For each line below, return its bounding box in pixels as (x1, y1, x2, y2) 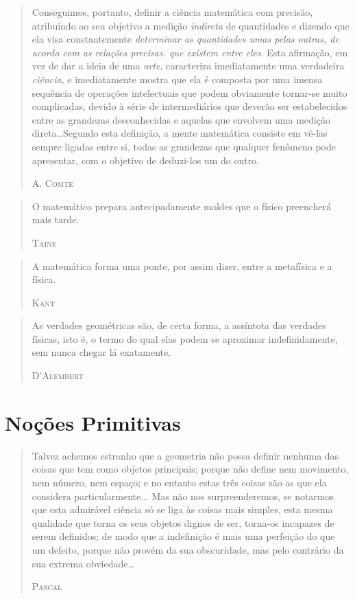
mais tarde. (32, 212, 79, 227)
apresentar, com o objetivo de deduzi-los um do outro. (32, 152, 260, 167)
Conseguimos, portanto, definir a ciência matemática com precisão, (32, 5, 313, 19)
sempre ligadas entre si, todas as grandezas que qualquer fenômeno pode (32, 139, 336, 153)
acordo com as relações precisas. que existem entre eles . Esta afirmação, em (32, 45, 348, 59)
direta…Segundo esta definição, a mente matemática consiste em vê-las (32, 126, 328, 140)
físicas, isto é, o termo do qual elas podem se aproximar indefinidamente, (32, 331, 338, 346)
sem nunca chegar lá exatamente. (32, 345, 171, 359)
